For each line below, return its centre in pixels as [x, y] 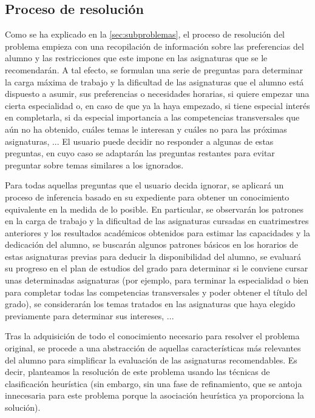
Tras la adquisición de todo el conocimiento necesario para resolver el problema [152, 336]
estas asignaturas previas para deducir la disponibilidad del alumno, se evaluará [153, 256]
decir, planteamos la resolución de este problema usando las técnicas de [137, 372]
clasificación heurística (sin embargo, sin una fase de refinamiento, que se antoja [154, 383]
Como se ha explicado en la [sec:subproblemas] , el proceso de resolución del [145, 34]
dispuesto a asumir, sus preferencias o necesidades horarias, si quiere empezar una [157, 94]
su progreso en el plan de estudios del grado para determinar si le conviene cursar [157, 268]
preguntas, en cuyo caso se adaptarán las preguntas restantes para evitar [140, 153]
